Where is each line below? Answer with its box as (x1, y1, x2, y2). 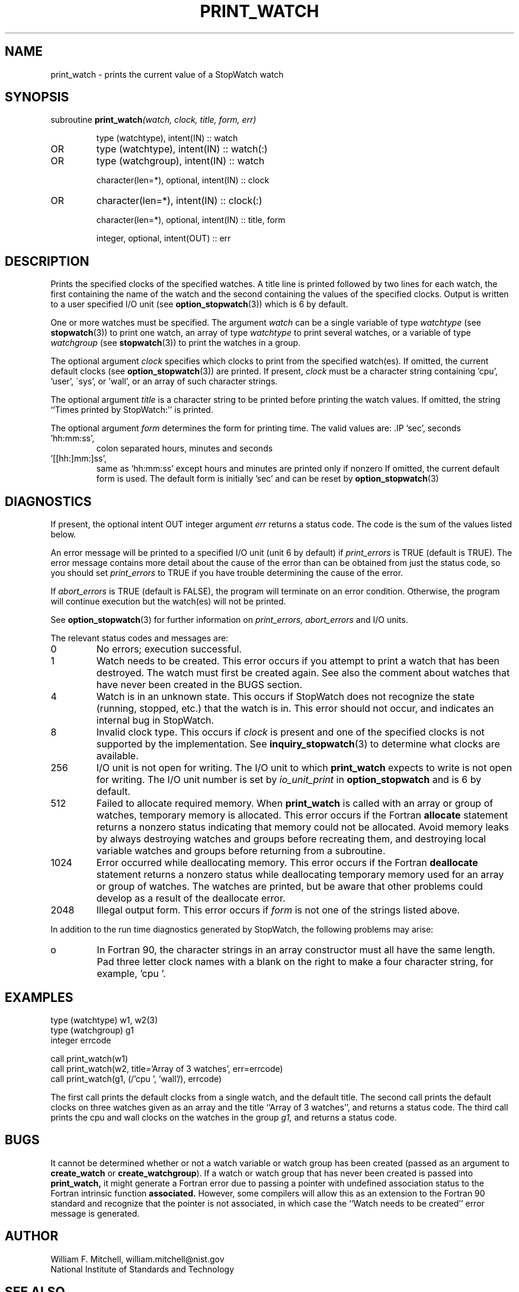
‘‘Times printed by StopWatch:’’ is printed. (50, 405, 213, 415)
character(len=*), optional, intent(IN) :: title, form (96, 215, 286, 225)
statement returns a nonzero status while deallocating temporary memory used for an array (96, 868, 504, 881)
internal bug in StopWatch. (96, 714, 214, 727)
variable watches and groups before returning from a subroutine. (96, 845, 386, 857)
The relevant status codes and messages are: (50, 633, 229, 644)
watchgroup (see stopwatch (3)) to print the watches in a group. (50, 338, 301, 348)
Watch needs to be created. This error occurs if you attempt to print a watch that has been (96, 655, 499, 667)
